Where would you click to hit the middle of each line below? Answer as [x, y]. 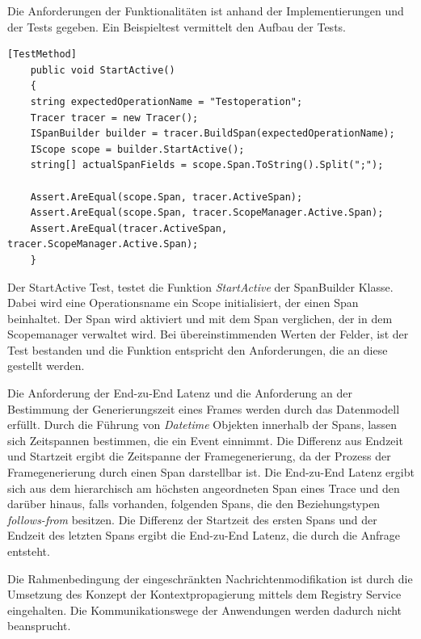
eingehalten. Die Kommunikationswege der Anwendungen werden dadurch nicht [205, 610]
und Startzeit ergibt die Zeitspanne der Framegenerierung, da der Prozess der [199, 456]
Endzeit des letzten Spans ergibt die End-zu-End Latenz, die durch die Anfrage [204, 535]
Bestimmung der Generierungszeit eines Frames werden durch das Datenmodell [204, 408]
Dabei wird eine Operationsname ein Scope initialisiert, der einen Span [183, 303]
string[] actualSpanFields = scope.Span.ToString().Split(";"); [207, 165]
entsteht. [29, 551]
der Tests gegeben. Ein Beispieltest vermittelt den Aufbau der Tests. [177, 26]
